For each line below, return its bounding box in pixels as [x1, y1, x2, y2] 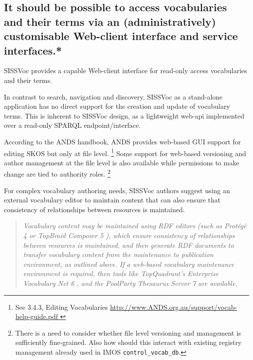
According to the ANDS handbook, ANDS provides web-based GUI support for [4, 136, 241, 146]
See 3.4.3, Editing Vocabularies [15, 301, 108, 312]
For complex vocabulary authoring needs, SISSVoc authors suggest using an [4, 185, 230, 195]
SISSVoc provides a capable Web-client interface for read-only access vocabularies [4, 65, 247, 76]
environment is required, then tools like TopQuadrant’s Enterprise [23, 268, 219, 279]
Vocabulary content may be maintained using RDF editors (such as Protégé [23, 220, 247, 231]
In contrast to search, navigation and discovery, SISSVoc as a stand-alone [4, 91, 223, 101]
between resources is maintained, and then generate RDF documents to [23, 240, 234, 250]
